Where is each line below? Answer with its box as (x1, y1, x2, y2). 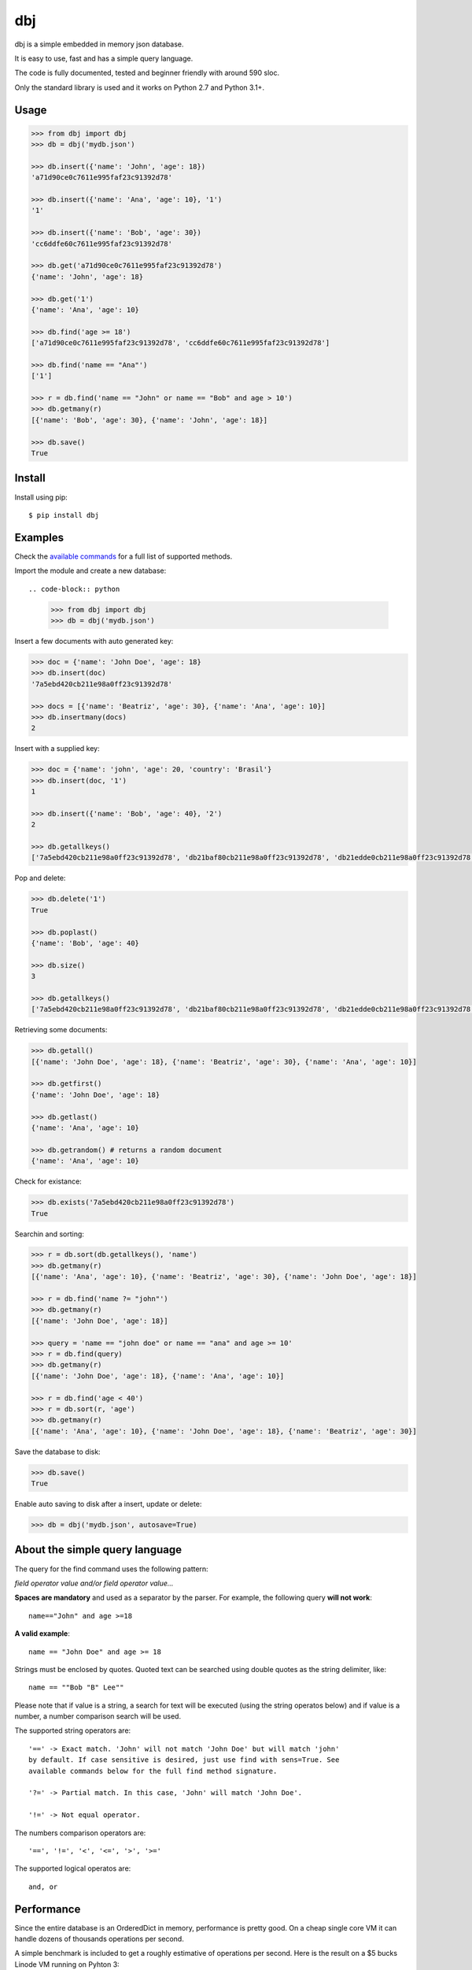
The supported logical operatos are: (14, 1864, 131, 1873)
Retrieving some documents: (14, 1025, 108, 1035)
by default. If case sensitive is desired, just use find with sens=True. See (28, 1756, 340, 1764)
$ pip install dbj (28, 511, 100, 519)
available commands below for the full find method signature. (28, 1766, 278, 1775)
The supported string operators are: (14, 1726, 131, 1735)
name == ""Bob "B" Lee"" (28, 1683, 124, 1692)
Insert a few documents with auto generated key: (14, 636, 174, 645)
